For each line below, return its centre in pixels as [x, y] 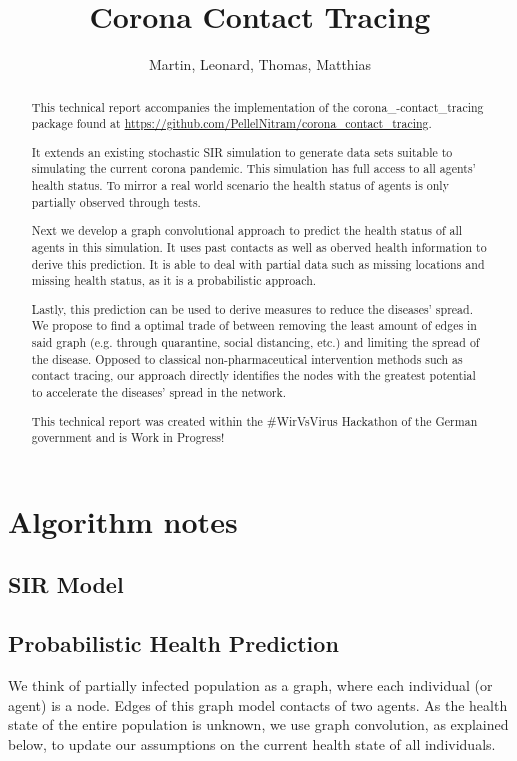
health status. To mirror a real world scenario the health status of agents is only [240, 185]
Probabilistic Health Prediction [173, 643]
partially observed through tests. [116, 201]
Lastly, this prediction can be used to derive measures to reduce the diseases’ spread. [252, 308]
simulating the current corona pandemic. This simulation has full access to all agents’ [253, 168]
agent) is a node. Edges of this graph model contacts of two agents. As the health [258, 704]
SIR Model [66, 584]
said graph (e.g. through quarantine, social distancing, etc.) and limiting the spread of [255, 342]
